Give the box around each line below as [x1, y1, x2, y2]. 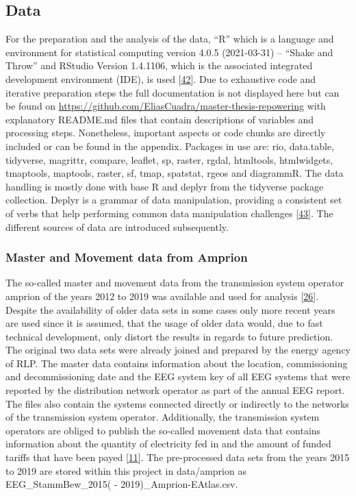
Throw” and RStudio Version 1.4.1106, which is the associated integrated [5, 58, 313, 73]
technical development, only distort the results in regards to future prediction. [5, 329, 333, 343]
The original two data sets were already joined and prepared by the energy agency [5, 343, 351, 357]
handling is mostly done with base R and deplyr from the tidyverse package [5, 179, 324, 193]
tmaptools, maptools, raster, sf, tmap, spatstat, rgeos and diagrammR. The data [5, 166, 344, 180]
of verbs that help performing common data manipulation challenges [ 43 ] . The [5, 206, 333, 220]
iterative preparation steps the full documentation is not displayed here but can [5, 85, 340, 99]
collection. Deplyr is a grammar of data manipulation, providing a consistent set [5, 193, 342, 207]
